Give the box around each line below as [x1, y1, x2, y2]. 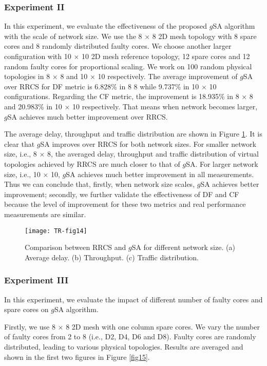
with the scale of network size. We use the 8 [4, 30, 142, 41]
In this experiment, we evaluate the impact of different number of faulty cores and [4, 294, 263, 304]
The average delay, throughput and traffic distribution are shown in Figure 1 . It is [4, 128, 262, 139]
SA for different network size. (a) [131, 242, 235, 253]
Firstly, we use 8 [4, 321, 55, 332]
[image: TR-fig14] [25, 227, 87, 235]
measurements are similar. [4, 208, 86, 219]
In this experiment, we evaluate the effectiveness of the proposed [4, 21, 207, 31]
